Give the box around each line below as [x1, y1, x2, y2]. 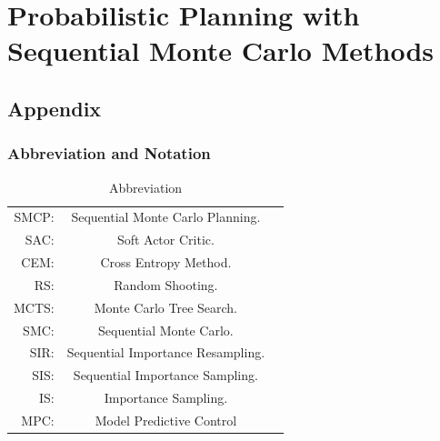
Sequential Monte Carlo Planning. [71, 207, 261, 226]
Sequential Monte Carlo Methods [7, 32, 435, 69]
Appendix [7, 94, 102, 122]
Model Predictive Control [95, 411, 237, 429]
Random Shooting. [114, 275, 218, 294]
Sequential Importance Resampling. [66, 343, 265, 362]
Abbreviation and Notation [7, 142, 211, 165]
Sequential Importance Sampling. [73, 366, 258, 385]
